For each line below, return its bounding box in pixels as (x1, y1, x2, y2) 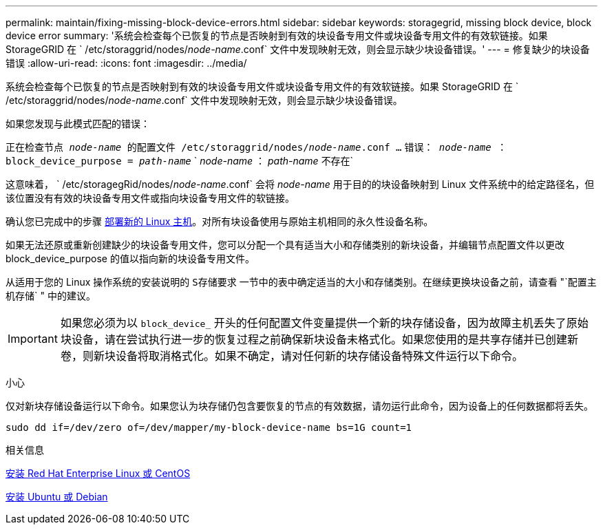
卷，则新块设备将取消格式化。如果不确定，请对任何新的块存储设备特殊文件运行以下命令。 (60, 349, 523, 363)
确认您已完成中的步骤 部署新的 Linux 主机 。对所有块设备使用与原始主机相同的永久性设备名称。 (6, 215, 434, 227)
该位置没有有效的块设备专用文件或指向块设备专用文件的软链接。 (6, 192, 295, 204)
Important (8, 332, 58, 346)
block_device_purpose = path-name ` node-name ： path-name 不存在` (6, 155, 354, 167)
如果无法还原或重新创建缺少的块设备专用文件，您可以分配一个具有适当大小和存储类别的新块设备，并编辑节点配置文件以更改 (6, 239, 564, 251)
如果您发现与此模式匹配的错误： (6, 118, 150, 129)
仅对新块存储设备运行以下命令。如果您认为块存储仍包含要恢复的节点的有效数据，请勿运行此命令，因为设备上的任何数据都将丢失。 (6, 400, 593, 412)
